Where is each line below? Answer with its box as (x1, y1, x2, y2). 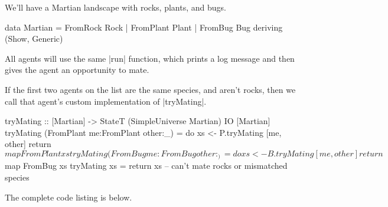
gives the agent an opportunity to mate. (5, 64, 149, 76)
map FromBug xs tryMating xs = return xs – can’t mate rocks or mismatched (5, 159, 288, 172)
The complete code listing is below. (5, 191, 132, 203)
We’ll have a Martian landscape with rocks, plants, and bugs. (5, 1, 226, 13)
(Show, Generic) (5, 32, 63, 45)
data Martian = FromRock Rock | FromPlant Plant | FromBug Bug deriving (5, 21, 283, 33)
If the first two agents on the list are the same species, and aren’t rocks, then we (5, 83, 296, 95)
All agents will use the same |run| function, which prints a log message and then (5, 52, 295, 64)
